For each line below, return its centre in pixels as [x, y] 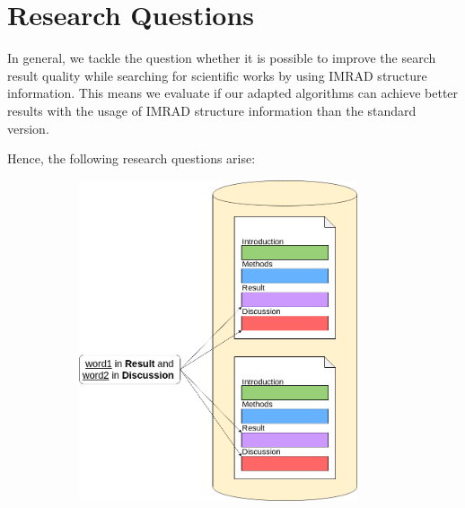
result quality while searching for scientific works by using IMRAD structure [217, 75]
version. [28, 128]
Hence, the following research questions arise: [132, 158]
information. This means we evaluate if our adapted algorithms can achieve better [233, 93]
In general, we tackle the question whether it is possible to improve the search [222, 58]
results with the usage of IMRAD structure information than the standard [212, 110]
